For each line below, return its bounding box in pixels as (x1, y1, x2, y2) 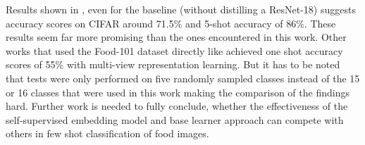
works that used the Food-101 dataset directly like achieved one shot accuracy (6, 43, 343, 58)
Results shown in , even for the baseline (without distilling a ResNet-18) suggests (6, 2, 356, 16)
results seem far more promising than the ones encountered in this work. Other (6, 30, 347, 44)
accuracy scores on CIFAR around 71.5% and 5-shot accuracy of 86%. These (6, 15, 336, 30)
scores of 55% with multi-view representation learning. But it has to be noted (6, 57, 340, 72)
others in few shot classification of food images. (6, 126, 209, 141)
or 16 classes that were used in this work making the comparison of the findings (6, 84, 349, 99)
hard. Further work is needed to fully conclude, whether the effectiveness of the (6, 99, 348, 113)
